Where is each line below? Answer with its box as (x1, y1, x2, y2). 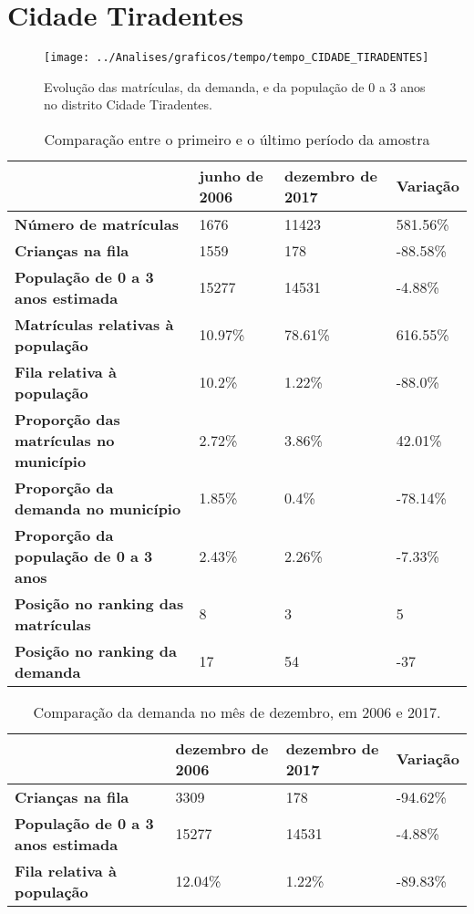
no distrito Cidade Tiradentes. (44, 95, 212, 114)
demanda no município (15, 497, 181, 519)
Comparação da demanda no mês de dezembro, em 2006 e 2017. (33, 701, 441, 722)
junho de (199, 164, 263, 186)
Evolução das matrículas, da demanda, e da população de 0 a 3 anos (44, 77, 426, 96)
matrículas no (15, 429, 115, 451)
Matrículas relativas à (15, 313, 174, 335)
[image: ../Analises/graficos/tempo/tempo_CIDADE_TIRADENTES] (44, 51, 429, 65)
